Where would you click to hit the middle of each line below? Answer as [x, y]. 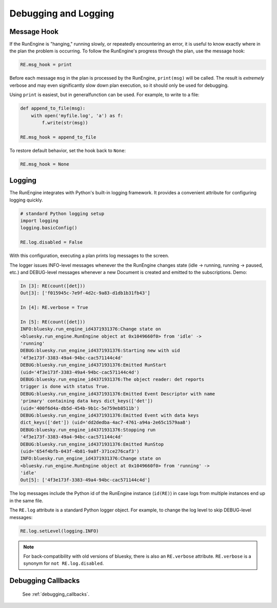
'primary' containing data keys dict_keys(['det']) [87, 401]
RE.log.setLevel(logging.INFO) [60, 531]
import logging [39, 220]
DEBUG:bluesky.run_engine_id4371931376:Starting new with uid [100, 351]
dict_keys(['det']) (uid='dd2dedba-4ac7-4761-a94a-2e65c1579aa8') [105, 422]
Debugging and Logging [62, 13]
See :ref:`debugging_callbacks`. [56, 594]
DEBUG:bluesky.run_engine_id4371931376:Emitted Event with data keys [110, 415]
